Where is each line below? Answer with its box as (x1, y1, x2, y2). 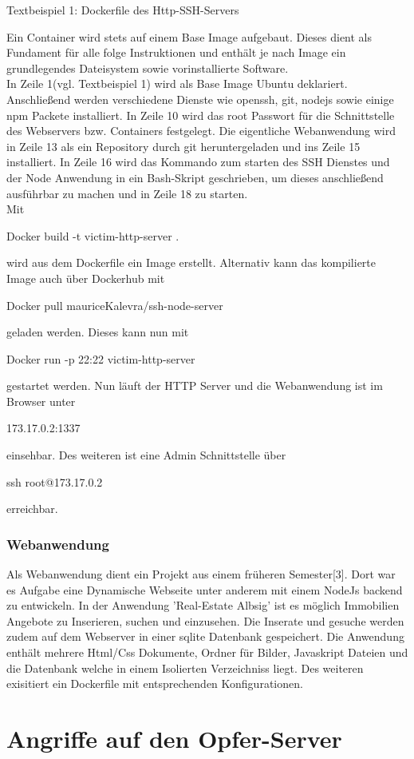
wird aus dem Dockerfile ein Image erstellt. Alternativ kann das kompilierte (6, 254, 376, 271)
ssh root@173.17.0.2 (6, 473, 103, 490)
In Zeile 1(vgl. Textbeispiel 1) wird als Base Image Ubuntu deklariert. (6, 75, 348, 92)
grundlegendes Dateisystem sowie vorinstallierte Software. (6, 59, 289, 76)
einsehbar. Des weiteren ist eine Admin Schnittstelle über (6, 447, 286, 463)
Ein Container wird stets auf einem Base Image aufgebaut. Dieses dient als (6, 28, 373, 45)
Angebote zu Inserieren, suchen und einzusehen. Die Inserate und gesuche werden (6, 612, 404, 629)
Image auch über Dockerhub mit (6, 269, 165, 286)
